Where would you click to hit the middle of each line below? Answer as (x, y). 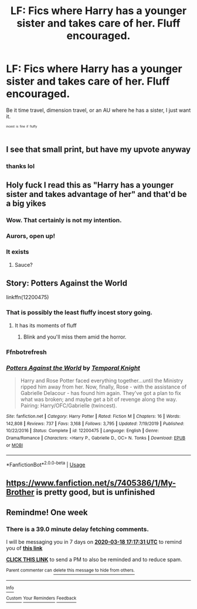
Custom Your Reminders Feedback (41, 598)
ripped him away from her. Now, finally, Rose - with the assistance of (103, 387)
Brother (20, 492)
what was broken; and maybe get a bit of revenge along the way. (99, 399)
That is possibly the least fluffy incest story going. (79, 313)
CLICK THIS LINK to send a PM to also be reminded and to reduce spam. (94, 559)
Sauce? (24, 265)
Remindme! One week (47, 512)
